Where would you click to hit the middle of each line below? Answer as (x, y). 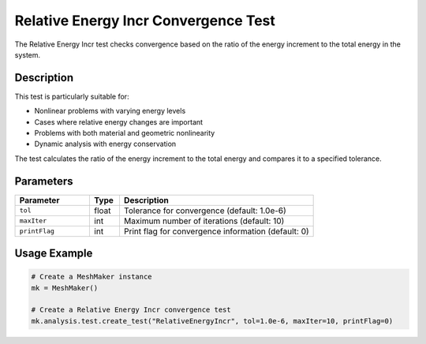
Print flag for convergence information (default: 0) (216, 231)
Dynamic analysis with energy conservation (105, 144)
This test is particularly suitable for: (72, 96)
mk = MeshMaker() (65, 288)
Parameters (44, 181)
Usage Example (54, 254)
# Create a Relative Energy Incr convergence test (131, 310)
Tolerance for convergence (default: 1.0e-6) (205, 211)
